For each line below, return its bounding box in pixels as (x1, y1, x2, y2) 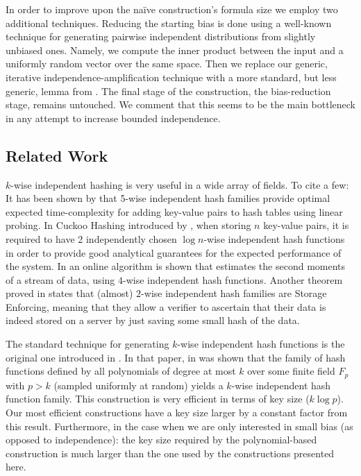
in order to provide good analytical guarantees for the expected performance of (6, 245, 342, 260)
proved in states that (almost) (6, 286, 133, 300)
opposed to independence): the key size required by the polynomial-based (6, 432, 317, 447)
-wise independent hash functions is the (177, 337, 345, 351)
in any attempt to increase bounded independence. (6, 110, 221, 125)
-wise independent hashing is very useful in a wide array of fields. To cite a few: (10, 177, 349, 192)
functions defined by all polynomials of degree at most (6, 364, 236, 378)
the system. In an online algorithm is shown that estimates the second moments (6, 259, 346, 273)
